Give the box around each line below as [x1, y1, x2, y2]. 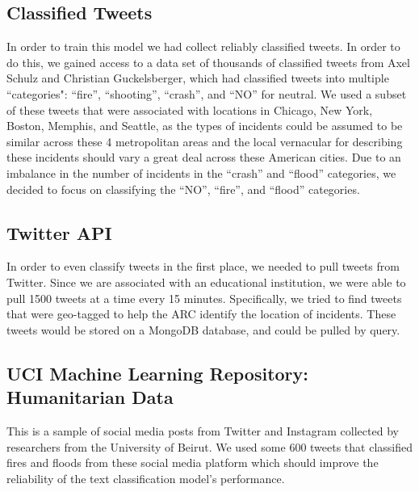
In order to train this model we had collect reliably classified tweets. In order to [6, 38, 400, 55]
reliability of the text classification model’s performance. [6, 469, 285, 486]
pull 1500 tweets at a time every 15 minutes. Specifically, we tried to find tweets [6, 289, 402, 306]
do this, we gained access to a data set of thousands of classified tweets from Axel [6, 53, 410, 70]
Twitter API [6, 220, 112, 245]
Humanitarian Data [6, 385, 174, 410]
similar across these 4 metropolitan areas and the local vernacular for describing [6, 132, 403, 149]
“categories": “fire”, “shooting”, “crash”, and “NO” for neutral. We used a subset [6, 85, 407, 102]
